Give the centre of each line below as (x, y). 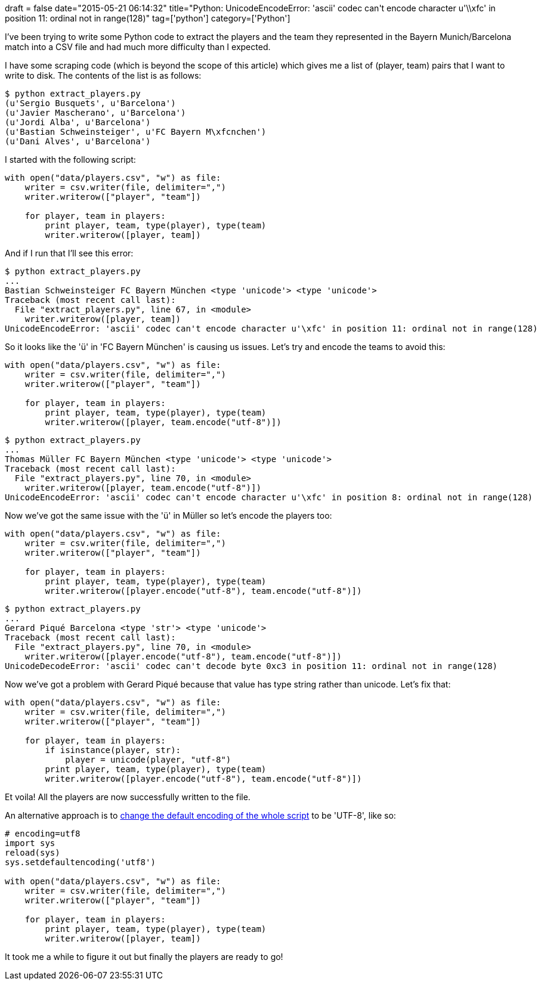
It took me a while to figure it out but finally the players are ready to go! (144, 957)
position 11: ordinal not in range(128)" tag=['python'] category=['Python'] (148, 18)
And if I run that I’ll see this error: (69, 253)
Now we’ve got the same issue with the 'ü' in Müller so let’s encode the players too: (169, 515)
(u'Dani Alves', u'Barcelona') (78, 141)
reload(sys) (33, 853)
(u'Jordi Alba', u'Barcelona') (78, 122)
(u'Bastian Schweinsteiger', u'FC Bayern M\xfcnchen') (136, 132)
